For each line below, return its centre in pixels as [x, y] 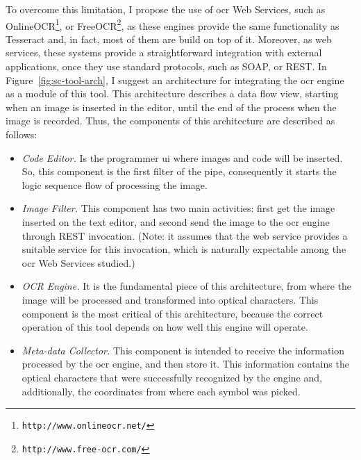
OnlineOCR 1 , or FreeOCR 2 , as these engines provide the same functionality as [173, 24]
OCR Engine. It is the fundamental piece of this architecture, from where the [186, 286]
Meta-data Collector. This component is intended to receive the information [183, 350]
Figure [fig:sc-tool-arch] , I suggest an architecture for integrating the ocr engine [175, 80]
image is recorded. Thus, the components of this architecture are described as [170, 121]
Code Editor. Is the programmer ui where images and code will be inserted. [182, 157]
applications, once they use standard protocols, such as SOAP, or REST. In [166, 66]
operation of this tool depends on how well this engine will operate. [165, 327]
